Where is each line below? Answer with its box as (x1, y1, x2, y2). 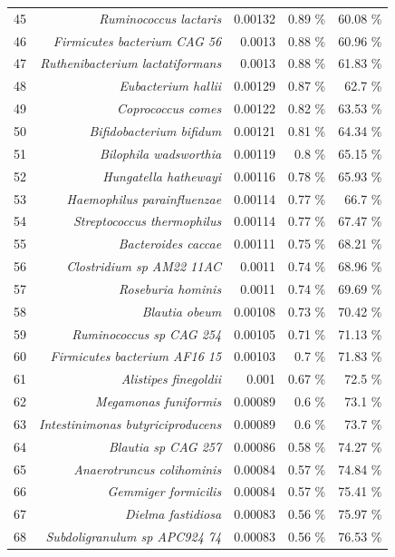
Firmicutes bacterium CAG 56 (53, 31, 222, 50)
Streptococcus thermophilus (72, 211, 222, 230)
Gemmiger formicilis (107, 482, 222, 501)
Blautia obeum (141, 301, 222, 320)
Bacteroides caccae (118, 234, 222, 253)
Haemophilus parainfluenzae (66, 189, 222, 208)
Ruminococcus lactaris (99, 8, 222, 27)
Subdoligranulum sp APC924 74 (45, 527, 222, 546)
